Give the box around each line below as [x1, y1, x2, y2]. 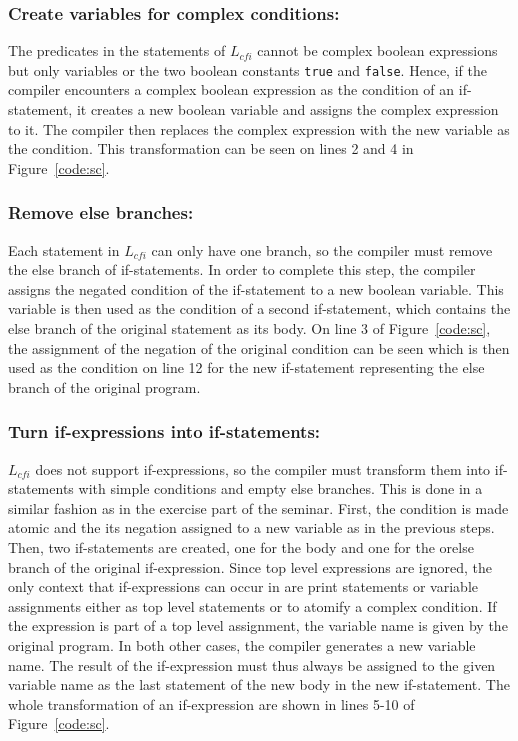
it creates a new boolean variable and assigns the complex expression [76, 99, 499, 120]
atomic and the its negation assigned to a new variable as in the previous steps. [8, 517, 495, 538]
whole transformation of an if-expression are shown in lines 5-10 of [8, 693, 415, 714]
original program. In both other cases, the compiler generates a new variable [8, 634, 476, 655]
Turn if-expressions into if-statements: [8, 419, 321, 444]
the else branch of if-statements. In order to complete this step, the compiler [8, 259, 476, 280]
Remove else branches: [8, 200, 194, 225]
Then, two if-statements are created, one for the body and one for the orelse [8, 537, 474, 557]
